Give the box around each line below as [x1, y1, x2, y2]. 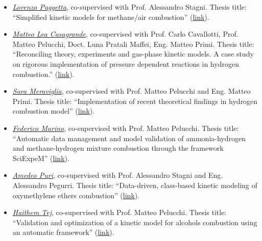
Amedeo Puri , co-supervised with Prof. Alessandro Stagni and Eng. [12, 170, 223, 180]
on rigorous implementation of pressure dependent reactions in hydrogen [12, 58, 239, 69]
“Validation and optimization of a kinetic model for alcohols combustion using [12, 217, 257, 227]
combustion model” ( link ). [12, 105, 95, 116]
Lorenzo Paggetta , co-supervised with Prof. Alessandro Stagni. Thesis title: [12, 2, 247, 12]
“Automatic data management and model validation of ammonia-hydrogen [12, 132, 246, 143]
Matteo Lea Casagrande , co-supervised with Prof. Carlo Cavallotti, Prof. [12, 29, 239, 39]
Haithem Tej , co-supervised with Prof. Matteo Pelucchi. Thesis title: [12, 207, 227, 218]
